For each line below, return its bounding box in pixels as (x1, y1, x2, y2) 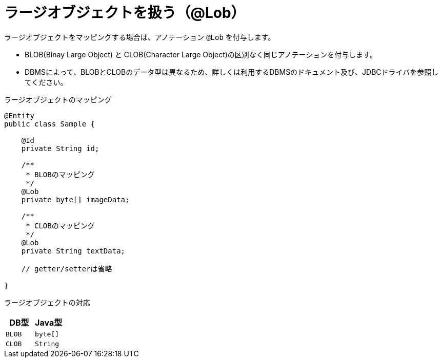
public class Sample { (4, 119, 95, 128)
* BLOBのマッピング (26, 170, 95, 179)
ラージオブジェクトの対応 (4, 297, 90, 307)
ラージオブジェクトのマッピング (4, 95, 112, 104)
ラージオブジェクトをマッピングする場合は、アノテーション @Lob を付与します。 (4, 32, 275, 41)
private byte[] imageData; (21, 195, 130, 204)
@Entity (4, 111, 35, 120)
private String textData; (21, 246, 126, 255)
